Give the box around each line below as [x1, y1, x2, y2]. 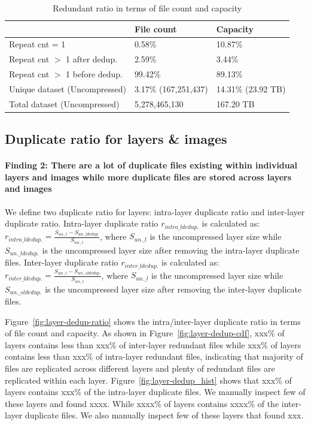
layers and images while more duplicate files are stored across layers [5, 170, 292, 183]
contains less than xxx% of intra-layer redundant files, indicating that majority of [5, 350, 303, 363]
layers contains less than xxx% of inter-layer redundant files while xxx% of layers [5, 338, 301, 351]
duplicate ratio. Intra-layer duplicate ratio [5, 217, 158, 230]
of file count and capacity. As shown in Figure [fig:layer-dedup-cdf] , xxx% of [5, 327, 285, 339]
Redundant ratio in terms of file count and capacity [53, 2, 242, 14]
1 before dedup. [66, 68, 123, 80]
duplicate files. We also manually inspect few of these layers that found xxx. [25, 409, 304, 421]
